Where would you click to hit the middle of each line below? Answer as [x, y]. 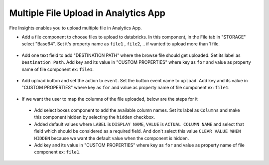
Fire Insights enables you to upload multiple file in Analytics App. [75, 28]
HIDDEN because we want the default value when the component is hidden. [112, 138]
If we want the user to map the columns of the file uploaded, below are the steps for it [110, 99]
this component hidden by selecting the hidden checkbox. [95, 117]
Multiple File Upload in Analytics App [87, 13]
